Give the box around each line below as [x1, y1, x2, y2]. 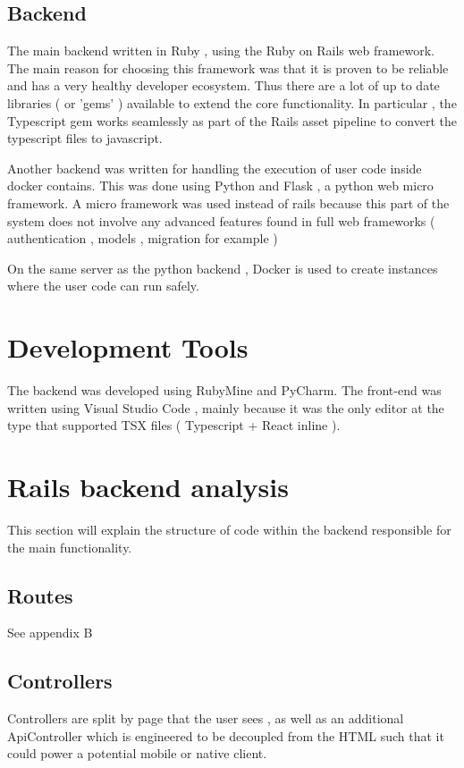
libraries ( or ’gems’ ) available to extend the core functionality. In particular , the [7, 93, 457, 112]
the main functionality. [7, 537, 132, 556]
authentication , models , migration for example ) [7, 229, 278, 248]
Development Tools [7, 329, 249, 366]
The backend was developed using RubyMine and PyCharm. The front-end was [7, 381, 442, 400]
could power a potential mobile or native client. [7, 744, 267, 763]
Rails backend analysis [7, 468, 289, 505]
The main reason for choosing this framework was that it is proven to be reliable [7, 58, 449, 77]
